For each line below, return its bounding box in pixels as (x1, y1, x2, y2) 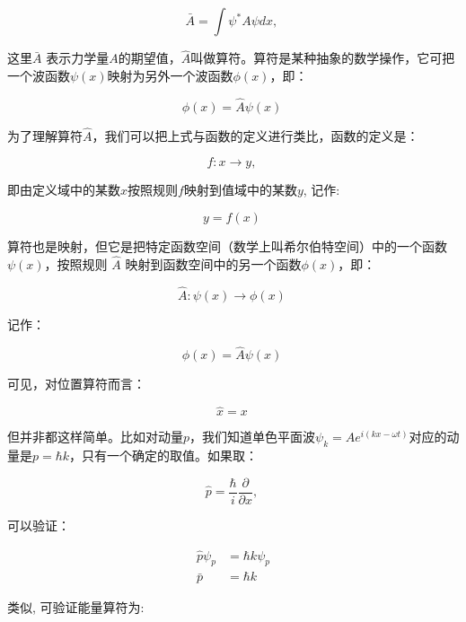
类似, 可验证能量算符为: (7, 598, 145, 617)
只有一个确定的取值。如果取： (82, 446, 259, 465)
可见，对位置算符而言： (7, 374, 145, 393)
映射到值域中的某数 (183, 180, 297, 199)
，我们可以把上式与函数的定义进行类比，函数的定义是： (92, 126, 419, 145)
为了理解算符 (7, 126, 83, 145)
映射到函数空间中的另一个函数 (125, 254, 302, 273)
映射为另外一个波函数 (107, 66, 233, 84)
